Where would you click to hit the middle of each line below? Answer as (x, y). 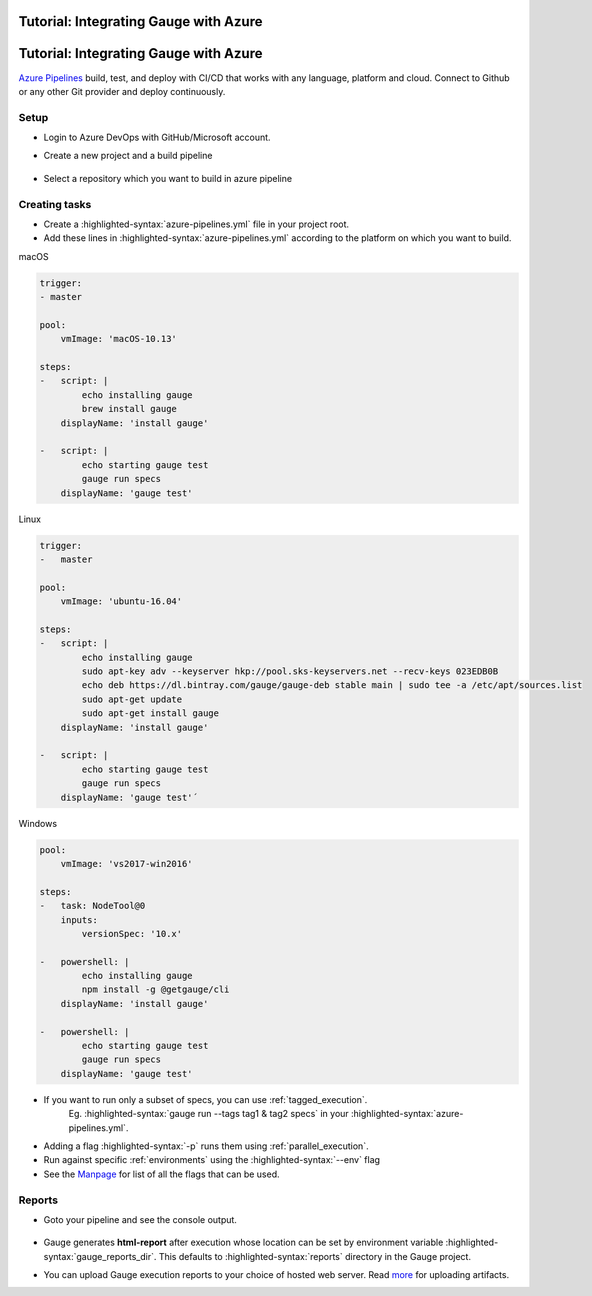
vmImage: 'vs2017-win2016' (127, 863)
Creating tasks (55, 204)
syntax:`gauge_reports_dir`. (100, 1256)
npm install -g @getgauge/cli (155, 989)
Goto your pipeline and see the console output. (140, 1219)
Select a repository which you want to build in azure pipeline (168, 178)
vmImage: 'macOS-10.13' (118, 339)
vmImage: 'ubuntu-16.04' (121, 601)
